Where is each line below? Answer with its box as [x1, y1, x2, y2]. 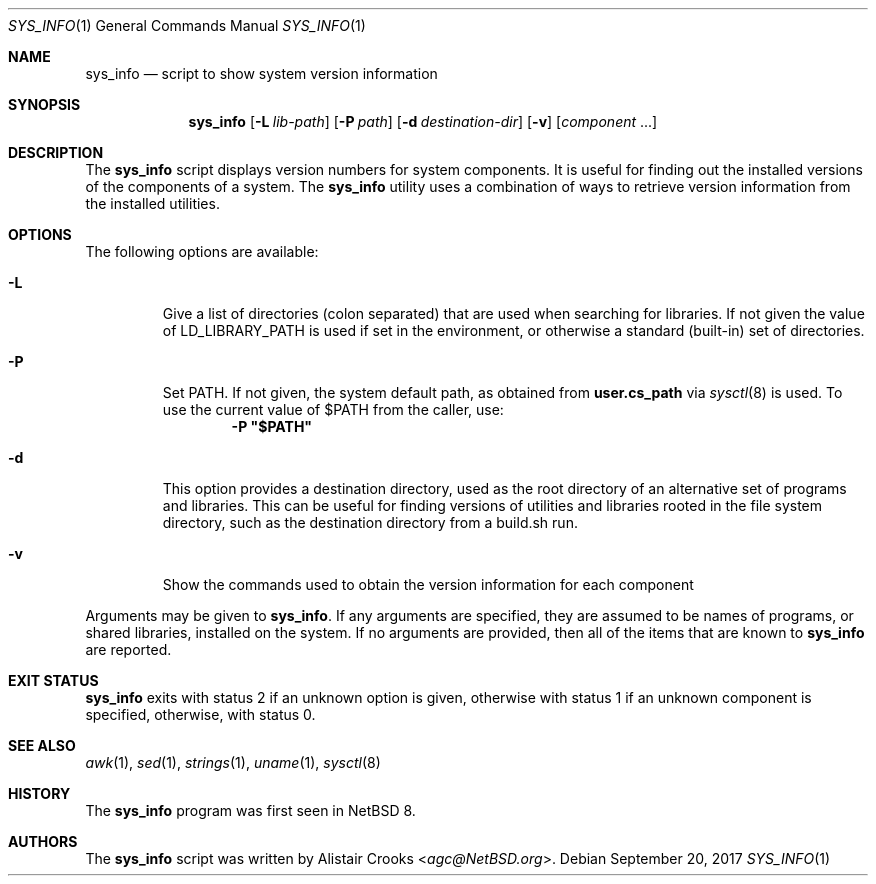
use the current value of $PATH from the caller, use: [162, 401, 504, 418]
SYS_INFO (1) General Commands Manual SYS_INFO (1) [8, 17, 366, 34]
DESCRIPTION [8, 144, 104, 161]
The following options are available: [85, 243, 319, 260]
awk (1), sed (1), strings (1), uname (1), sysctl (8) [85, 754, 381, 771]
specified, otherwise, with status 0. [85, 706, 316, 723]
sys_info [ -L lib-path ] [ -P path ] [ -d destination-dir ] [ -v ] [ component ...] [188, 113, 658, 130]
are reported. [85, 641, 172, 658]
